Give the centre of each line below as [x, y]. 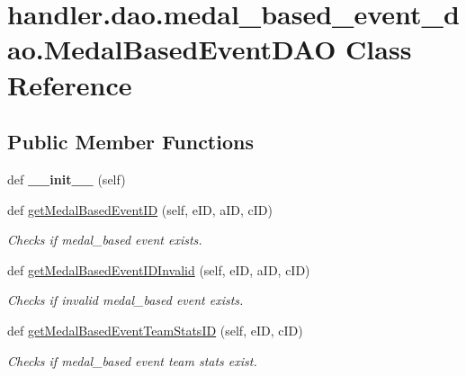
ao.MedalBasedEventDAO [172, 49]
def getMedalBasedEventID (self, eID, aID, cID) [140, 209]
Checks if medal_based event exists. [105, 240]
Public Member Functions [130, 142]
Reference [70, 84]
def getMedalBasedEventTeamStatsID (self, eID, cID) [155, 330]
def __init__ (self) [67, 179]
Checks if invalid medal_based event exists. [125, 300]
